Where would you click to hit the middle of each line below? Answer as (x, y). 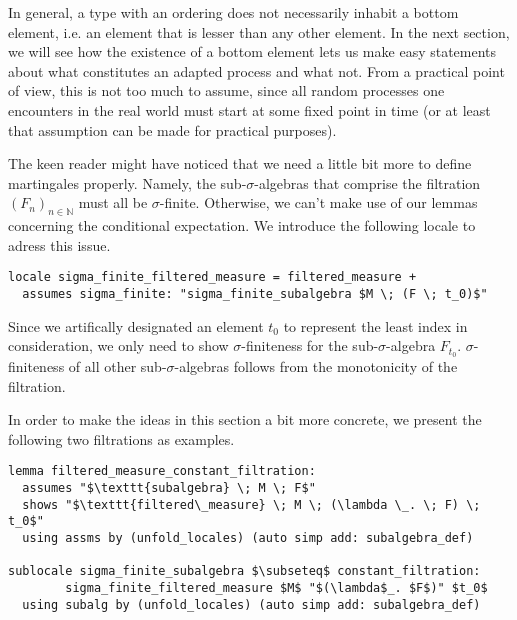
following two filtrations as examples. (121, 438)
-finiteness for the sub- (310, 345)
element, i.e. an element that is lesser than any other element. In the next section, (259, 31)
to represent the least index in (375, 325)
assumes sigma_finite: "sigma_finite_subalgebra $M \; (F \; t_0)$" (255, 293)
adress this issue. (59, 244)
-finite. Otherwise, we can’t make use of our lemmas (318, 202)
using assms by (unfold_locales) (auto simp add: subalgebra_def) (248, 538)
